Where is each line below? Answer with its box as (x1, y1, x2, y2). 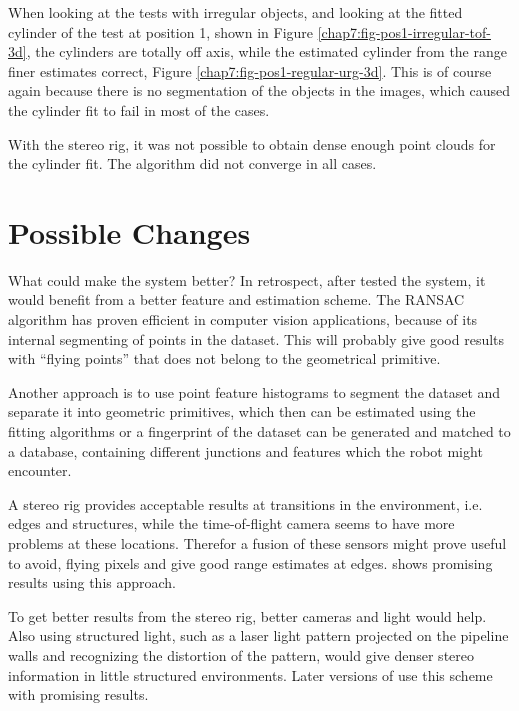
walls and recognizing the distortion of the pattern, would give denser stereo (8, 644, 475, 665)
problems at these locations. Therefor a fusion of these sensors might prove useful (8, 533, 507, 553)
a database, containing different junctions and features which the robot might (8, 440, 483, 461)
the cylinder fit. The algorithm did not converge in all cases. (8, 153, 377, 174)
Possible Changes (8, 211, 251, 252)
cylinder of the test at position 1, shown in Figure (8, 21, 314, 42)
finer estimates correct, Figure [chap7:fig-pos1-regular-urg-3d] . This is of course (8, 60, 492, 81)
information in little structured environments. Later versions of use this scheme (8, 664, 493, 685)
